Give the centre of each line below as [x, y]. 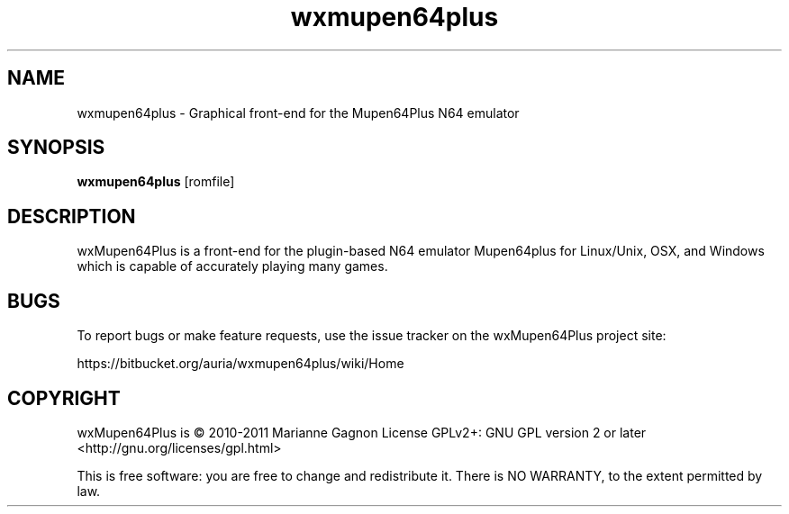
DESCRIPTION [72, 216]
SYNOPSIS [56, 148]
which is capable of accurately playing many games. [232, 266]
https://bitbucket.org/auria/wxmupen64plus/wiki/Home [240, 364]
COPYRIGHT [64, 398]
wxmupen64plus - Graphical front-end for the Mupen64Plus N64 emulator [298, 113]
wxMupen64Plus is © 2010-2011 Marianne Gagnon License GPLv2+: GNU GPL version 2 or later [362, 432]
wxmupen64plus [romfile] [156, 182]
